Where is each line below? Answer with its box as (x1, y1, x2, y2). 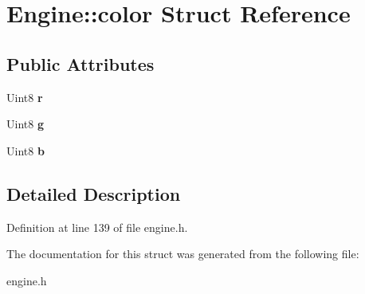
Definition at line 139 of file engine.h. (6, 218, 188, 235)
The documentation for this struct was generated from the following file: (6, 245, 359, 262)
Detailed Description (6, 181, 181, 206)
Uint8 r (6, 88, 43, 105)
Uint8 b (6, 142, 45, 159)
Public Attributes (6, 51, 155, 76)
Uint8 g (6, 116, 44, 132)
